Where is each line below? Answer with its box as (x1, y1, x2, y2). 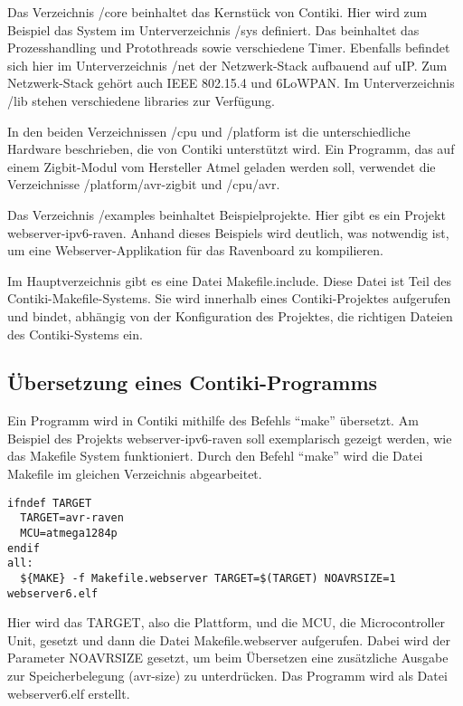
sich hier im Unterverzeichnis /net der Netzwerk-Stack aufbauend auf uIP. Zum (7, 55, 448, 74)
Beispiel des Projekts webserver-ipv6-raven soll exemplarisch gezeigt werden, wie (7, 428, 452, 447)
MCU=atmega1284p (20, 526, 118, 539)
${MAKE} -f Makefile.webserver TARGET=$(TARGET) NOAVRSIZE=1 (20, 571, 396, 585)
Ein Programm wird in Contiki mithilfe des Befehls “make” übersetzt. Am (7, 411, 419, 430)
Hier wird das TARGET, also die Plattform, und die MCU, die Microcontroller (7, 613, 446, 632)
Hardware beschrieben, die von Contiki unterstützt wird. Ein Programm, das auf (7, 139, 455, 158)
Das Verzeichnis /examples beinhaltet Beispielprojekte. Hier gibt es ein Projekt (7, 205, 446, 224)
